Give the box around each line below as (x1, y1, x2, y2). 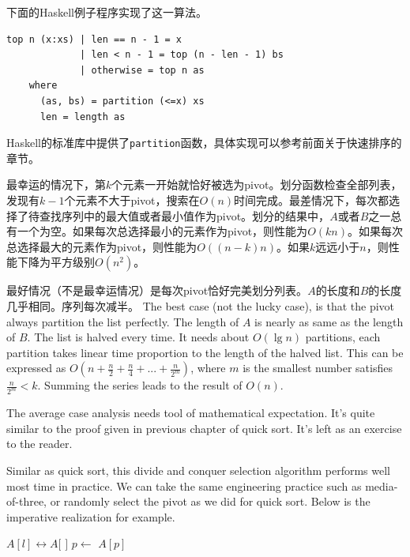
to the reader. (6, 435, 73, 452)
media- (365, 477, 398, 494)
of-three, (6, 493, 47, 510)
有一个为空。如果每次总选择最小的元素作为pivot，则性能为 (6, 223, 308, 239)
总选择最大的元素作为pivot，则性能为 (6, 238, 197, 254)
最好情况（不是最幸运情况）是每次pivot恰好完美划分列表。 (6, 282, 308, 299)
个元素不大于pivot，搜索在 (64, 192, 200, 208)
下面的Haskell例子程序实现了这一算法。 (6, 4, 208, 20)
